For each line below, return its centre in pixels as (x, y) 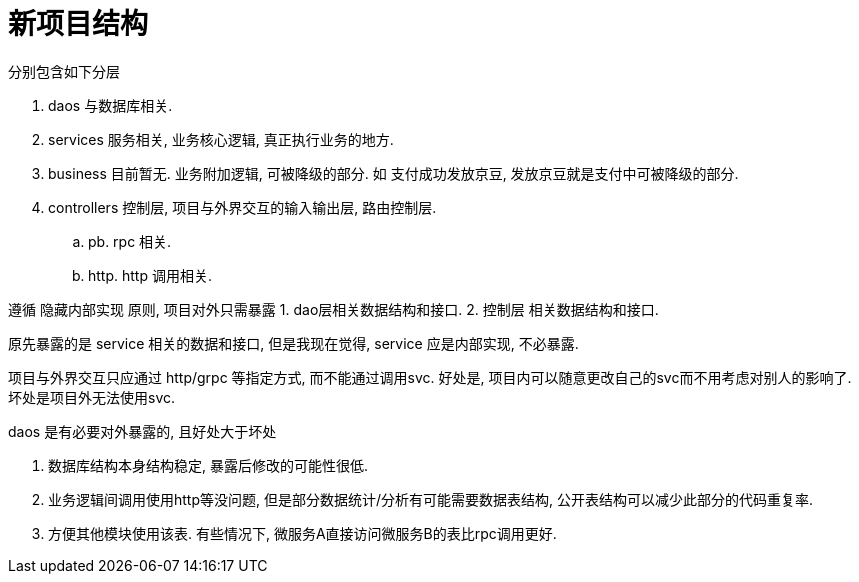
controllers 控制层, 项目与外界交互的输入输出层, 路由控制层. (242, 207)
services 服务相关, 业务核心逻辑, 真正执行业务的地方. (221, 139)
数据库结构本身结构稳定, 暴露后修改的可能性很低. (208, 465)
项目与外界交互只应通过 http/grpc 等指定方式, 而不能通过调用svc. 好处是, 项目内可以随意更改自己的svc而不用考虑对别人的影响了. (430, 377)
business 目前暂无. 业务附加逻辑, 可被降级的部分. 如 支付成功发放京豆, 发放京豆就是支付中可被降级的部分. (393, 173)
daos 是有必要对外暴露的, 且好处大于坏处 (142, 431)
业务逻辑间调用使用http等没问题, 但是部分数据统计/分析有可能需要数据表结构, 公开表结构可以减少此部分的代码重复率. (431, 499)
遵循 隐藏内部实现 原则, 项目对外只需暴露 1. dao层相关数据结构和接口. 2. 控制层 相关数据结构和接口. (333, 309)
